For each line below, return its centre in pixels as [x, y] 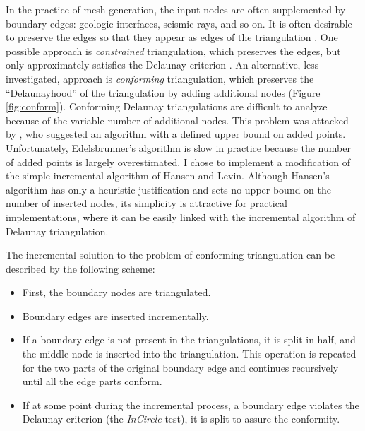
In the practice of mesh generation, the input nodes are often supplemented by [176, 9]
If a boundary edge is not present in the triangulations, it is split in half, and [189, 340]
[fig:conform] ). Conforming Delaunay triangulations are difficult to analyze [167, 106]
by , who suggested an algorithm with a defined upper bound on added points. [176, 134]
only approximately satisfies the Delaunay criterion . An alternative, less [162, 65]
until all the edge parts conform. [92, 381]
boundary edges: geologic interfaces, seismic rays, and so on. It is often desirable [179, 23]
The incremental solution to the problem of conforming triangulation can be [170, 255]
